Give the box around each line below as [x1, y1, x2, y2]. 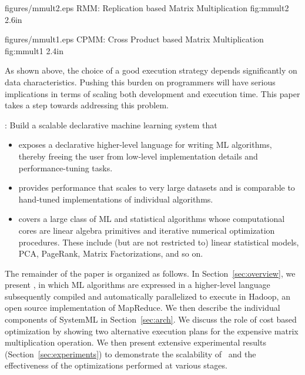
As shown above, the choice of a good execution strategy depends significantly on [5, 64, 297, 77]
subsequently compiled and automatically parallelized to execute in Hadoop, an [5, 290, 290, 302]
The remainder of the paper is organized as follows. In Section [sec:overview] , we [5, 267, 296, 279]
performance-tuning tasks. [18, 161, 113, 174]
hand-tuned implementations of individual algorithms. [18, 193, 213, 205]
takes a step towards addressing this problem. [5, 99, 169, 111]
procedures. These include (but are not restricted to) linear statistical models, [18, 235, 299, 248]
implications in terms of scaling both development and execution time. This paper [5, 87, 300, 99]
